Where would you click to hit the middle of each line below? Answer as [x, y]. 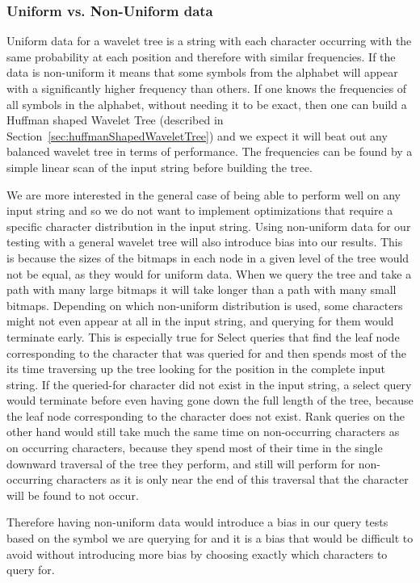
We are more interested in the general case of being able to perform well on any [204, 194]
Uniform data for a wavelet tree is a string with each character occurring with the [209, 41]
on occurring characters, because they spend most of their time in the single [195, 448]
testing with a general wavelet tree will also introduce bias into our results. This [205, 242]
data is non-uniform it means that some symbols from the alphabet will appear [202, 72]
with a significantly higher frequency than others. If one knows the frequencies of [207, 88]
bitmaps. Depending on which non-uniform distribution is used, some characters [205, 305]
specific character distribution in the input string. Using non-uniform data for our [209, 226]
